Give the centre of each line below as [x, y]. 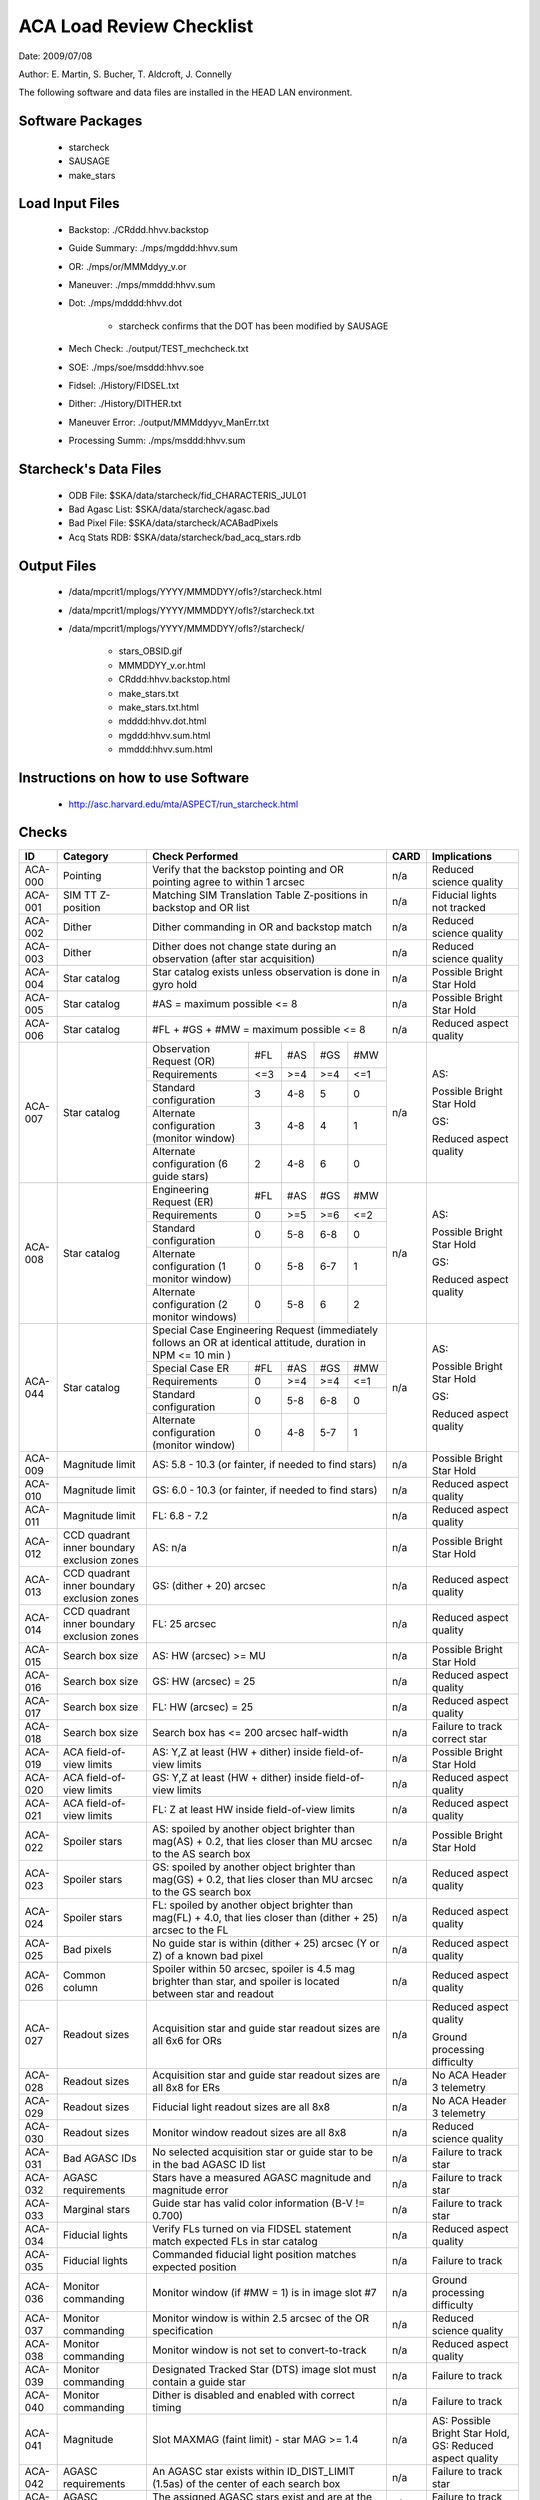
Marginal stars [96, 2210]
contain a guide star [199, 2382]
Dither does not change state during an [244, 947]
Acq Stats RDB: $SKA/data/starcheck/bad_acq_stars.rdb [185, 537]
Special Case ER [190, 1368]
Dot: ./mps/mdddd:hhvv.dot [125, 303]
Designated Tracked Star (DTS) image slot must [264, 2370]
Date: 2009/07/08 [55, 56]
